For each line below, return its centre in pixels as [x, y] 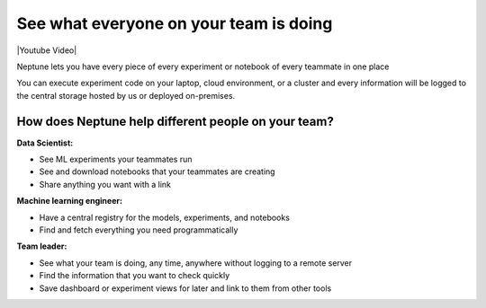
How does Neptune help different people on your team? [175, 121]
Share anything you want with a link [105, 184]
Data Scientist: [45, 143]
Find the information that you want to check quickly [135, 276]
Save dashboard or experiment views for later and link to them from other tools [185, 288]
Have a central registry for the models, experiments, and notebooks [164, 217]
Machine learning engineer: [70, 201]
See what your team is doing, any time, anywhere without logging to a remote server [196, 263]
